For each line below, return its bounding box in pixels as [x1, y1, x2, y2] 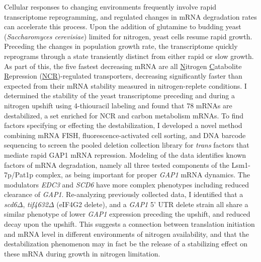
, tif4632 [23, 199, 48, 209]
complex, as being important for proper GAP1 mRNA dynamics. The [35, 169, 250, 180]
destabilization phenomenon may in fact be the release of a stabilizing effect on [4, 238, 248, 249]
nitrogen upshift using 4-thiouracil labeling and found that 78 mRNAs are [4, 100, 232, 110]
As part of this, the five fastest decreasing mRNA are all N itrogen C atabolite [4, 60, 242, 71]
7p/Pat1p [4, 169, 34, 180]
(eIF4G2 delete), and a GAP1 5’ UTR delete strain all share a [56, 199, 248, 209]
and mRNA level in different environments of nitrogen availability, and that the [4, 228, 249, 239]
